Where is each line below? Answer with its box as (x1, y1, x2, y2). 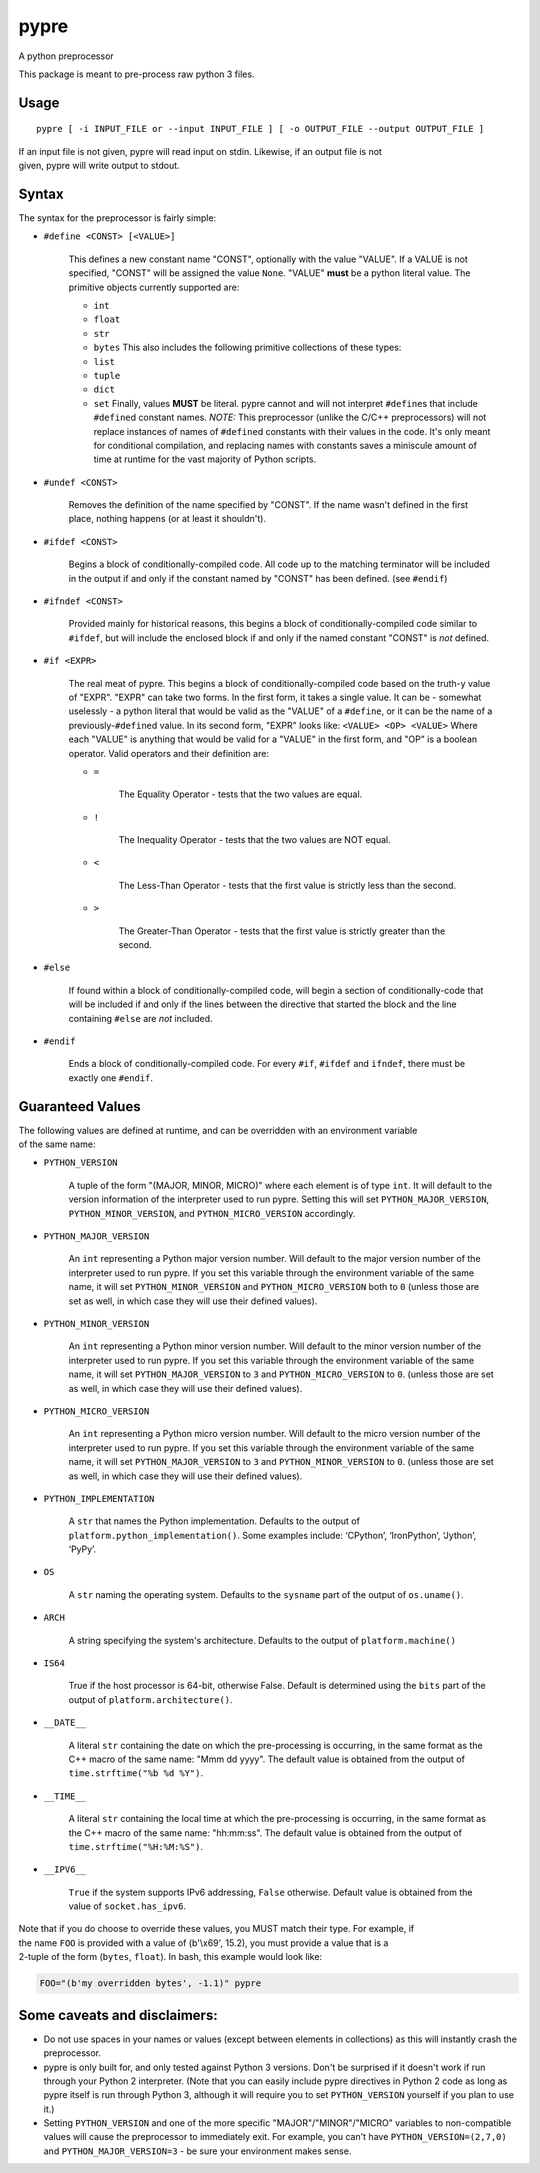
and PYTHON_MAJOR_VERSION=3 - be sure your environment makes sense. (43, 2145, 352, 2157)
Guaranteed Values (18, 1098, 141, 1115)
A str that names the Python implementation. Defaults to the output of (68, 1515, 360, 1527)
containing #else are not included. (68, 1012, 214, 1024)
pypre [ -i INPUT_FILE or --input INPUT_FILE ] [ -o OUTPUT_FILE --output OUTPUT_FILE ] (36, 123, 485, 135)
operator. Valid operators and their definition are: (68, 747, 270, 759)
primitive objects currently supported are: (68, 281, 240, 293)
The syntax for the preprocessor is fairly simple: (18, 212, 217, 224)
